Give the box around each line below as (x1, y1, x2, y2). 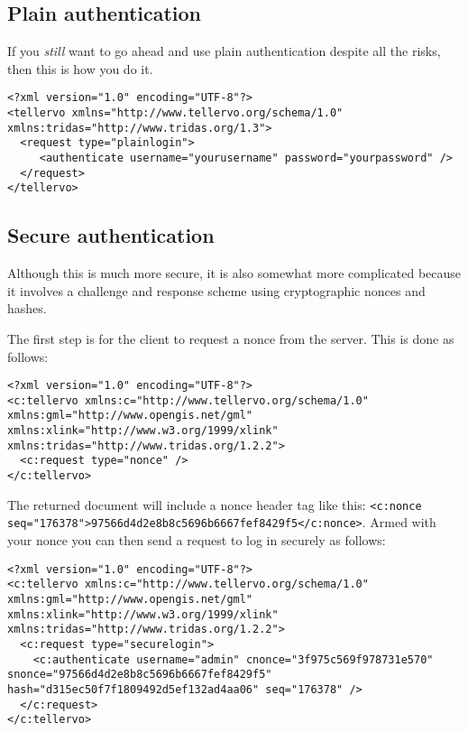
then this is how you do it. (7, 59, 153, 78)
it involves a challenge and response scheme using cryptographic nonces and (7, 281, 426, 300)
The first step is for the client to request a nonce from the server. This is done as (7, 329, 454, 347)
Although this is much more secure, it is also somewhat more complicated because (7, 264, 462, 283)
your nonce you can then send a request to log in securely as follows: (7, 531, 386, 550)
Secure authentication (7, 221, 215, 249)
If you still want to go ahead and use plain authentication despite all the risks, (7, 42, 441, 60)
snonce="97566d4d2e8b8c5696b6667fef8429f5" (7, 668, 272, 681)
